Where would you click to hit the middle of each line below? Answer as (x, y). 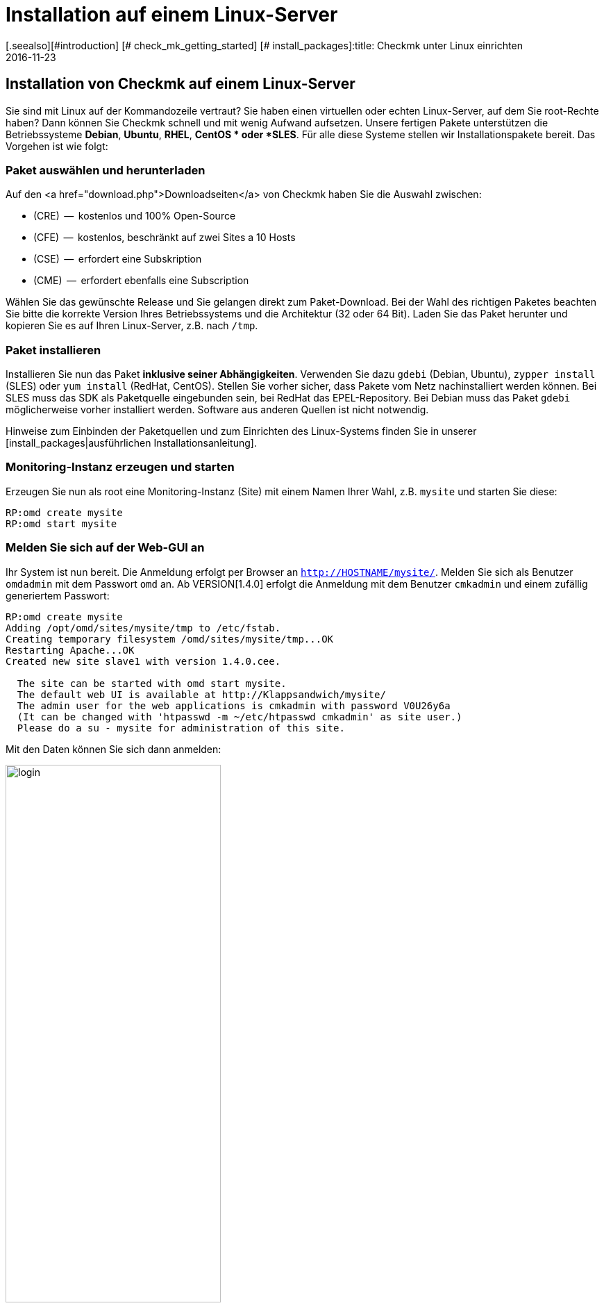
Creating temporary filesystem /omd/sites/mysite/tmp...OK (170, 639)
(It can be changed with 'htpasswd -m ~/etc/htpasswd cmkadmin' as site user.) (240, 717)
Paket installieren (53, 350)
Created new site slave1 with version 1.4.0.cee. (143, 661)
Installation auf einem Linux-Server (172, 15)
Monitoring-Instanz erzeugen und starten (120, 467)
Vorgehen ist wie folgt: (57, 146)
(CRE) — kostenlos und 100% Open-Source (135, 216)
